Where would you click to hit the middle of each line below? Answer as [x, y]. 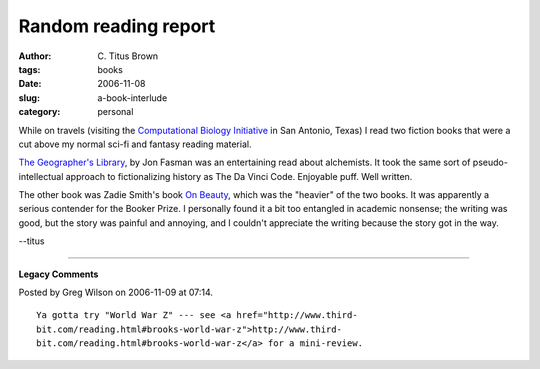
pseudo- [490, 162]
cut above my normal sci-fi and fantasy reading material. [135, 144]
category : [39, 112]
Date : [30, 84]
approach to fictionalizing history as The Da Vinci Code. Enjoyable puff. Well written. [239, 176]
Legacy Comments [58, 274]
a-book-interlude [132, 97]
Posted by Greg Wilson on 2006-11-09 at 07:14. [116, 292]
